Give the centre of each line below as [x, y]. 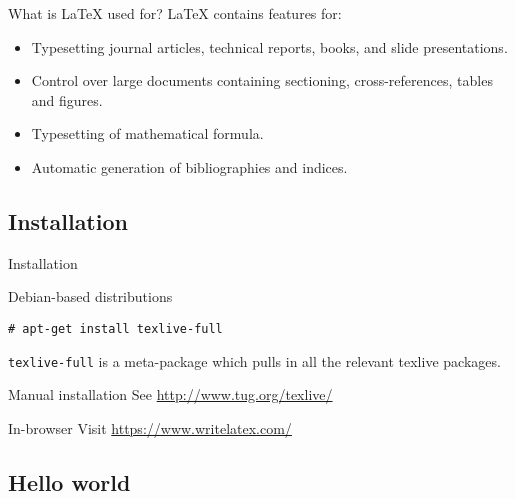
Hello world [69, 481]
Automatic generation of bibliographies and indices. [189, 166]
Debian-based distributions [90, 296]
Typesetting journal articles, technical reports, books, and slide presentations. [269, 46]
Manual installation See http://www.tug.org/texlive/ [170, 394]
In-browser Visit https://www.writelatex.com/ [150, 427]
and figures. [67, 99]
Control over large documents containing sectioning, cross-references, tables [262, 80]
